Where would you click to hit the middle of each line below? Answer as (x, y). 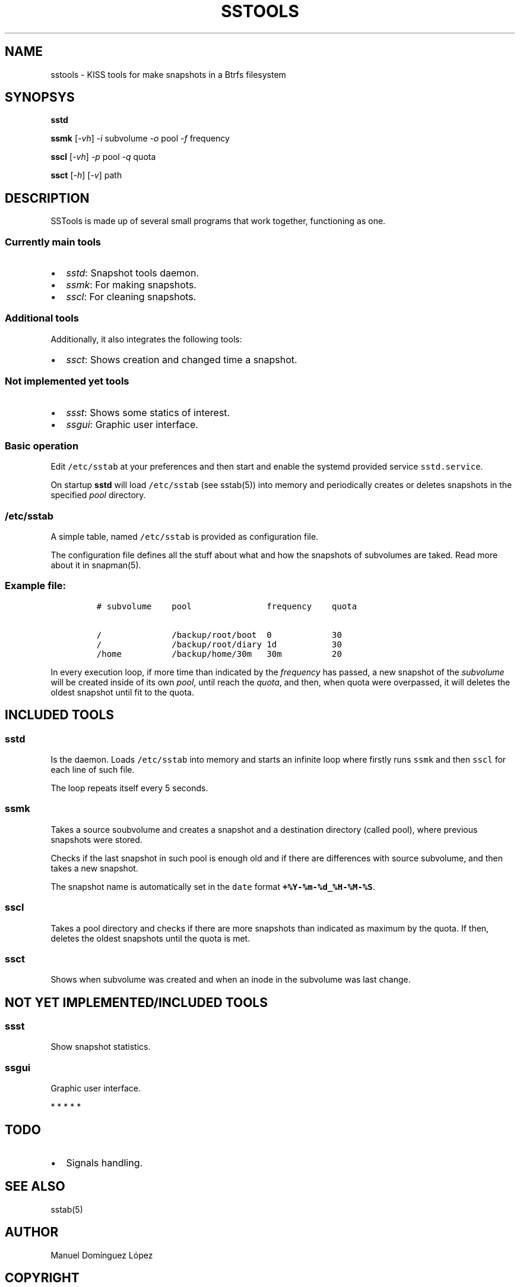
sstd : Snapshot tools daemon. (133, 273)
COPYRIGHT (42, 1278)
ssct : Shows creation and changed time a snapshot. (182, 359)
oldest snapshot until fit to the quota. (122, 692)
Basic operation (42, 446)
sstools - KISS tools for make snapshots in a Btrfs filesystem (168, 74)
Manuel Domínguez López (102, 1255)
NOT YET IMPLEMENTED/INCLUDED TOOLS (136, 1002)
